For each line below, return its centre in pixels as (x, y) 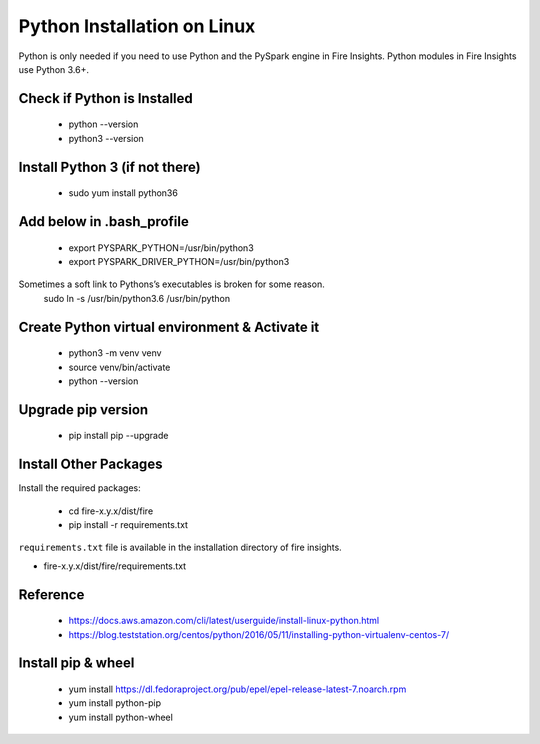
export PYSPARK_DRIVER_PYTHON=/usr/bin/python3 (179, 261)
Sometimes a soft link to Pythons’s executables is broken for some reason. (171, 284)
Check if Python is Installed (106, 98)
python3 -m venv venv (115, 353)
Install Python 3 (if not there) (110, 166)
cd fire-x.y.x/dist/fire (111, 511)
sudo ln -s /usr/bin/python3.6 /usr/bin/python (137, 298)
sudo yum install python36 (123, 193)
